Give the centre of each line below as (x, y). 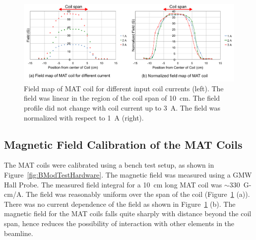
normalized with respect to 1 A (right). (84, 117)
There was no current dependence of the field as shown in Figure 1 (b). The (120, 204)
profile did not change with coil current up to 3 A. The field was (122, 108)
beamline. (19, 233)
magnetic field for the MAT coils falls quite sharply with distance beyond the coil (128, 213)
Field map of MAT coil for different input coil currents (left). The (124, 88)
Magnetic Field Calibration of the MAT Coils (123, 144)
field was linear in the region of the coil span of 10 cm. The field (122, 98)
